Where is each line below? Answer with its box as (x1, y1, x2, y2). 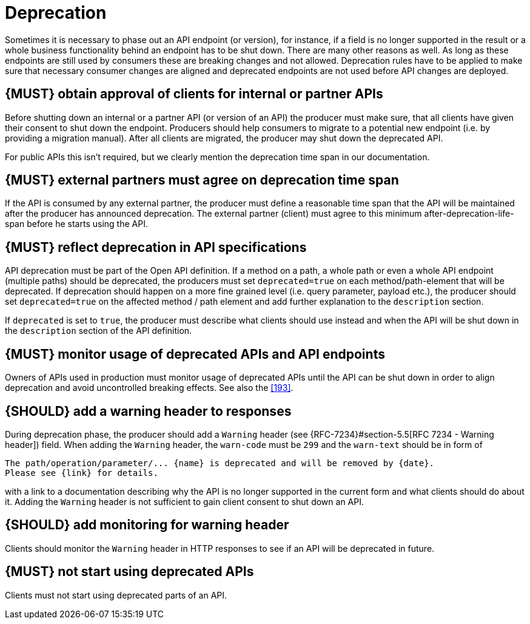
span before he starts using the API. (5, 219, 148, 229)
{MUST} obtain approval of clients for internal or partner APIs (5, 86, 383, 102)
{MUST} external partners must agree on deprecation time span (5, 172, 399, 188)
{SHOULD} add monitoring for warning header (5, 517, 289, 533)
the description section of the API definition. (5, 325, 192, 336)
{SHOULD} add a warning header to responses (5, 403, 292, 419)
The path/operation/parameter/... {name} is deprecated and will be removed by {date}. (5, 458, 435, 468)
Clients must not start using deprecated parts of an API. (5, 589, 227, 600)
